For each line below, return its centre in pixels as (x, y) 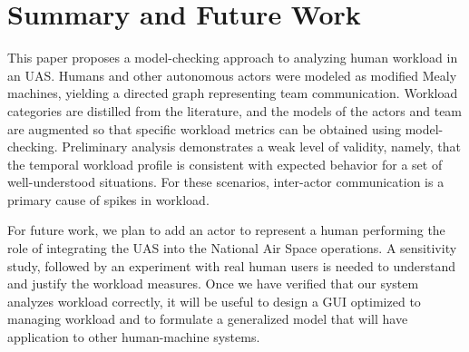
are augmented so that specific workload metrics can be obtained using (205, 128)
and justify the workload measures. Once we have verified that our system (213, 284)
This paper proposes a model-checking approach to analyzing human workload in (233, 58)
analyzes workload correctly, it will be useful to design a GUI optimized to (214, 301)
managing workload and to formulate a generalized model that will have (208, 319)
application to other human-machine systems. (134, 337)
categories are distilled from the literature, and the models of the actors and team (235, 110)
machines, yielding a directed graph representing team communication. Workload (233, 93)
